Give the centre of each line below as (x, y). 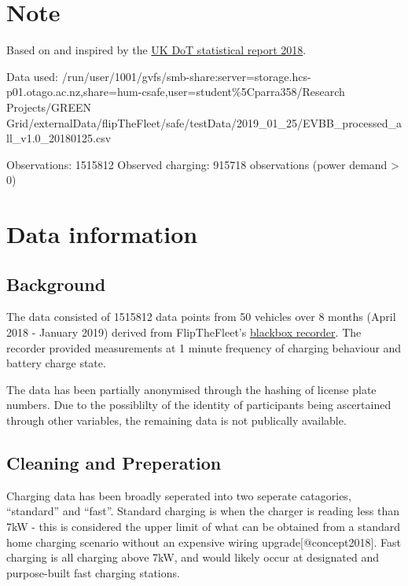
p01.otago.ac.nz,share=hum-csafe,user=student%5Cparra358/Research (176, 92)
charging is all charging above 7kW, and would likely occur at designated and (193, 557)
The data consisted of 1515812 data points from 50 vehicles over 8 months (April (201, 317)
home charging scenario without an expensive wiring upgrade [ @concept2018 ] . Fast (204, 542)
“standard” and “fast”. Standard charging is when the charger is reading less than (203, 511)
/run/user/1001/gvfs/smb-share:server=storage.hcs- (186, 76)
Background (56, 284)
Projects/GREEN (49, 107)
